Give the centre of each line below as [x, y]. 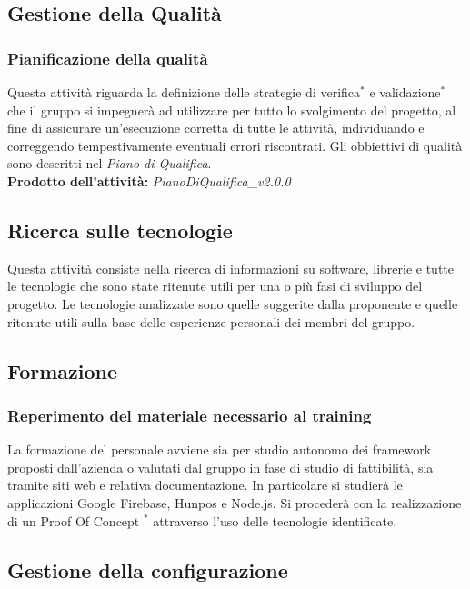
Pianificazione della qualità [108, 58]
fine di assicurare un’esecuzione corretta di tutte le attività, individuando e [216, 128]
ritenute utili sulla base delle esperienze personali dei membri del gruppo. [211, 321]
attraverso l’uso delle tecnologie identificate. [275, 520]
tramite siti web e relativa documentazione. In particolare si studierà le [205, 485]
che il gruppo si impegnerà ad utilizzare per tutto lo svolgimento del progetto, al [232, 110]
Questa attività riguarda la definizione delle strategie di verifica [184, 92]
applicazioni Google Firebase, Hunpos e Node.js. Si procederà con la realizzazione [235, 502]
